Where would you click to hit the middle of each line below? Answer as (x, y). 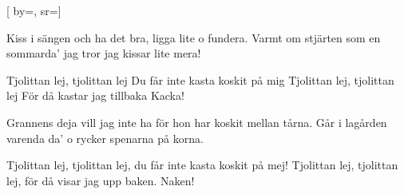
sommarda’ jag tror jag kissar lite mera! (104, 53)
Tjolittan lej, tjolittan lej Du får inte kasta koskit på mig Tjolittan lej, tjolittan (200, 79)
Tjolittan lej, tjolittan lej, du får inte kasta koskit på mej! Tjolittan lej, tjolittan (202, 165)
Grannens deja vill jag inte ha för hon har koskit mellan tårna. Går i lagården (197, 122)
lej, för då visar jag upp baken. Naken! (101, 180)
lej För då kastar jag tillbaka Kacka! (95, 95)
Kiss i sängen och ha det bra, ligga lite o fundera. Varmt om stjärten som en (194, 37)
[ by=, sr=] (34, 10)
